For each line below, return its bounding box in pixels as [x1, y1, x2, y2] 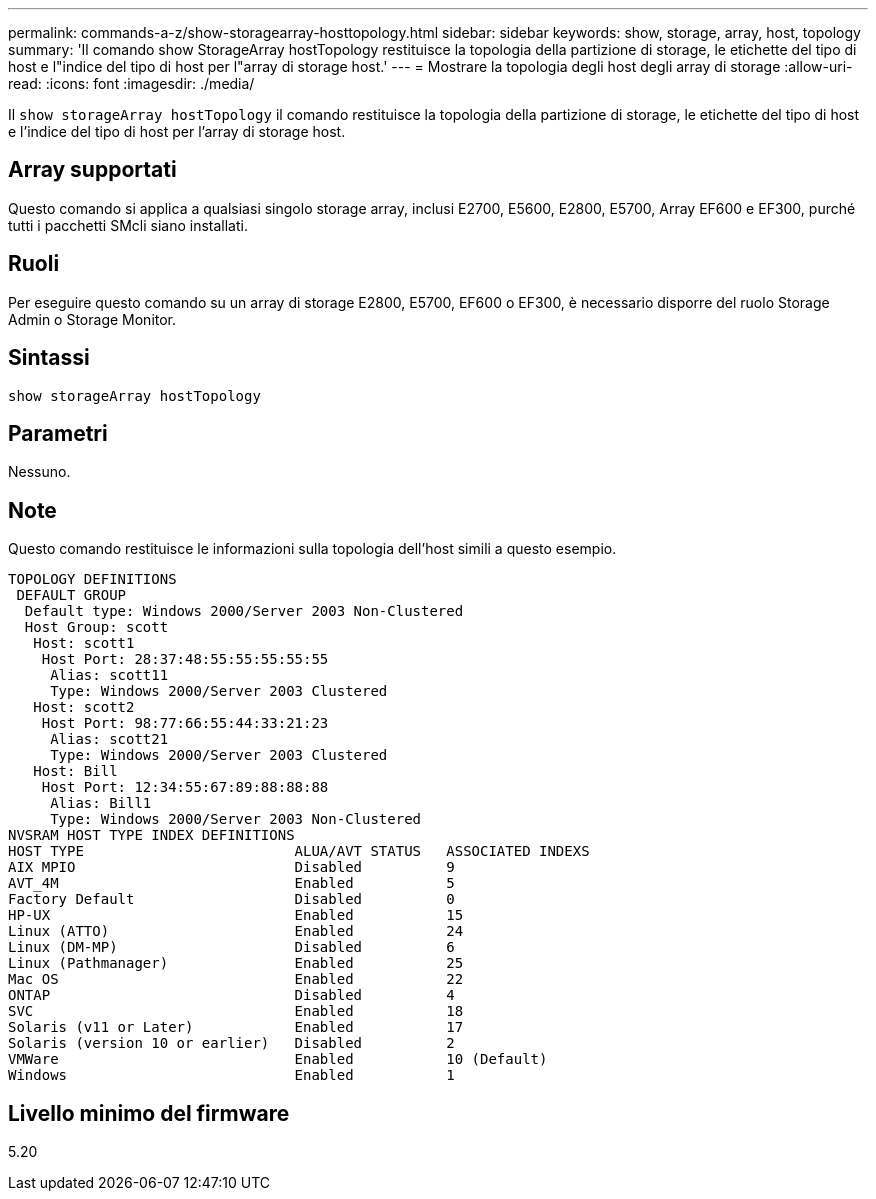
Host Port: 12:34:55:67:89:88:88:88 [41, 779, 329, 796]
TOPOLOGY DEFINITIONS [8, 571, 177, 588]
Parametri [8, 420, 108, 446]
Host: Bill [33, 763, 118, 780]
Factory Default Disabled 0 [8, 891, 455, 908]
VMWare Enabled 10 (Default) [8, 1051, 548, 1068]
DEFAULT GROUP [16, 587, 127, 604]
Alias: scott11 [50, 667, 169, 684]
